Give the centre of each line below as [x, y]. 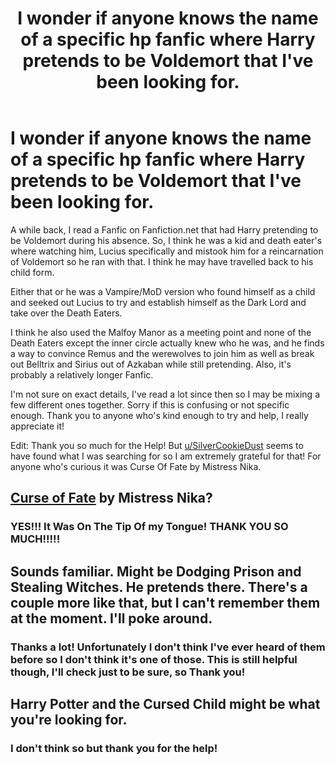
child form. [32, 272]
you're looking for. [69, 719]
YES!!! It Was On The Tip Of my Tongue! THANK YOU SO [149, 527]
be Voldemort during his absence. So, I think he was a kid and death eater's [166, 240]
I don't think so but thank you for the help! [114, 748]
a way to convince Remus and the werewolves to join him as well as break [162, 353]
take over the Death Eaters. [66, 313]
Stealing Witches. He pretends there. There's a [159, 587]
